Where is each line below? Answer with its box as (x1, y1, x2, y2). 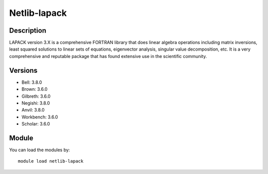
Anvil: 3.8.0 (21, 107, 45, 113)
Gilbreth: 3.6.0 (21, 93, 51, 99)
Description (9, 26, 47, 35)
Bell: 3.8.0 (21, 79, 42, 85)
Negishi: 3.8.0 (21, 100, 50, 106)
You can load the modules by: (9, 147, 70, 153)
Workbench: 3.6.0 (21, 114, 58, 120)
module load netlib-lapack (18, 159, 84, 164)
